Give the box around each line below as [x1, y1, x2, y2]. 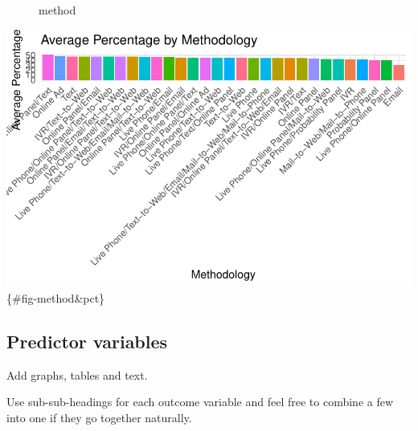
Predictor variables [6, 328, 168, 353]
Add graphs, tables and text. [6, 366, 148, 383]
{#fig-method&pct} [6, 289, 105, 306]
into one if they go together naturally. [6, 409, 192, 425]
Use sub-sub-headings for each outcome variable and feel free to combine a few [6, 393, 394, 410]
